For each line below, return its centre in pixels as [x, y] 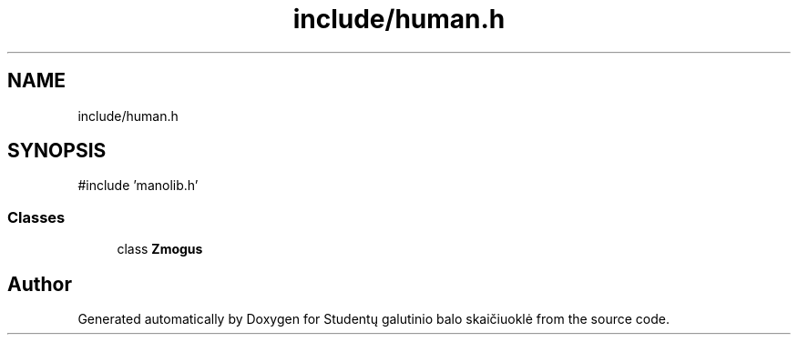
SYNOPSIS [57, 151]
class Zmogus [160, 249]
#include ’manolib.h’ [138, 186]
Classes [36, 217]
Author [40, 284]
